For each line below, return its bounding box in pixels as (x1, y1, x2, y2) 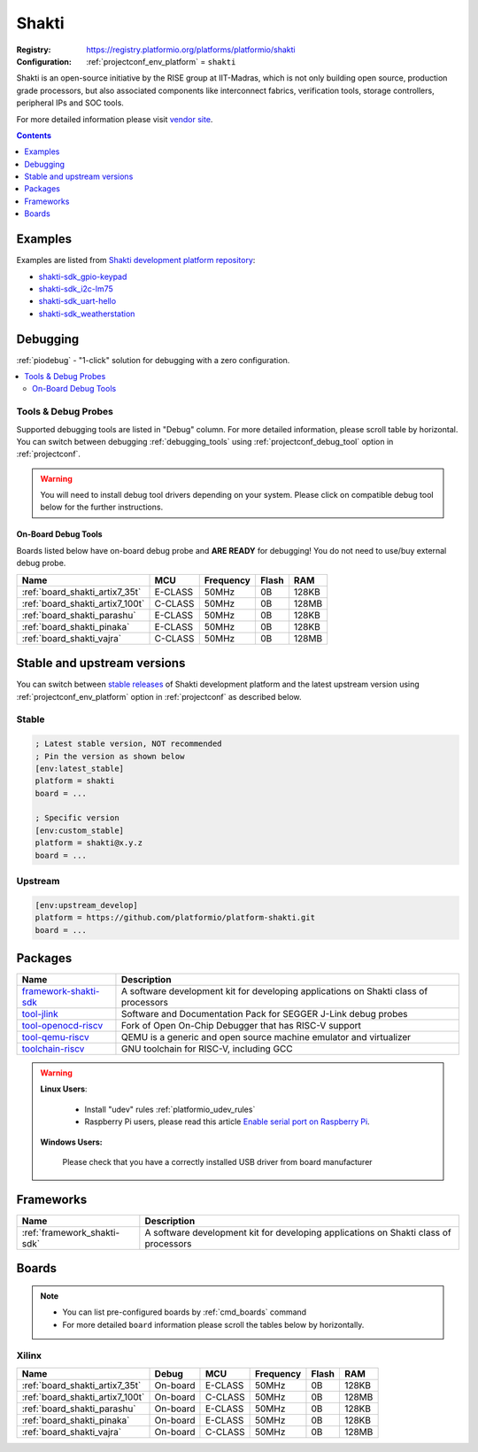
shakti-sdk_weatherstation (38, 308, 135, 319)
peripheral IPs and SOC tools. (16, 97, 124, 108)
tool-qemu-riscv (21, 1031, 89, 1044)
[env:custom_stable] (35, 825, 124, 835)
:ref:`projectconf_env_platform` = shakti (86, 56, 236, 66)
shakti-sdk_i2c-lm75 (38, 283, 114, 294)
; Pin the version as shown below (35, 751, 185, 761)
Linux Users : (40, 1083, 88, 1094)
